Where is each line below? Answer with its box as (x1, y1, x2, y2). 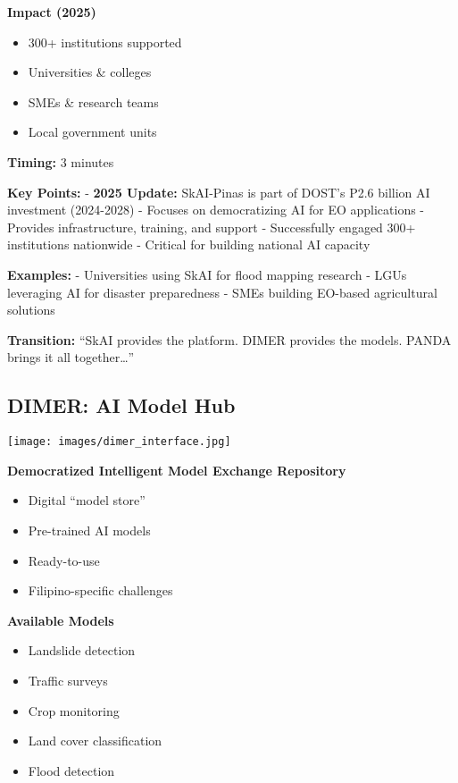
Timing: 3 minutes (7, 152, 114, 171)
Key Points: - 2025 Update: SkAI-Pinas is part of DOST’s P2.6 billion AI (7, 182, 430, 201)
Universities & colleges (28, 63, 152, 81)
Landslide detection (28, 641, 136, 660)
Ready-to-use (28, 551, 100, 569)
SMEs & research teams (28, 92, 159, 111)
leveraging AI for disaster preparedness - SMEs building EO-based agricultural (7, 282, 437, 301)
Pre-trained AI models (28, 520, 151, 539)
